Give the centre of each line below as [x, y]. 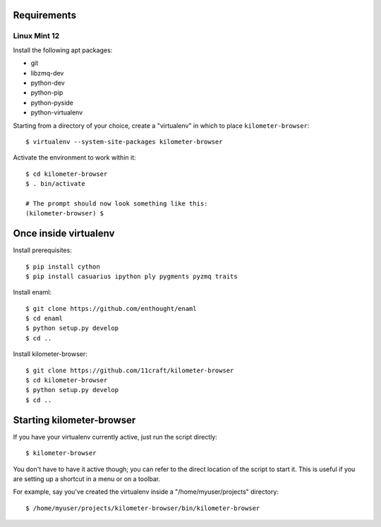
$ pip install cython [63, 266]
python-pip [47, 93]
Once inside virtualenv [64, 233]
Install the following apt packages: [63, 50]
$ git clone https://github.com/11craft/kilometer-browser [130, 370]
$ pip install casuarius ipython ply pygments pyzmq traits [132, 276]
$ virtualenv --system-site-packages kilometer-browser [124, 142]
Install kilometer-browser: [50, 354]
